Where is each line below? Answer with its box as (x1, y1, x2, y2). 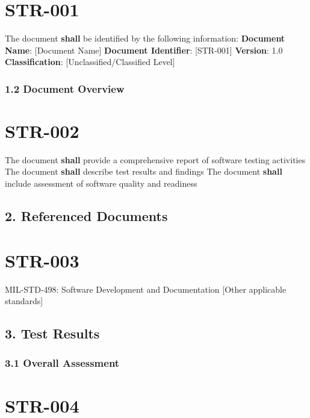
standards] (5, 295, 43, 307)
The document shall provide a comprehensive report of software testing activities (5, 153, 306, 166)
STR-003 (5, 248, 79, 272)
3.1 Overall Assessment (5, 355, 120, 370)
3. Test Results (5, 324, 100, 343)
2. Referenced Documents (5, 207, 168, 225)
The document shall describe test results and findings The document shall (5, 165, 282, 178)
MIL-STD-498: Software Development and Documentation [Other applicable (5, 282, 287, 295)
